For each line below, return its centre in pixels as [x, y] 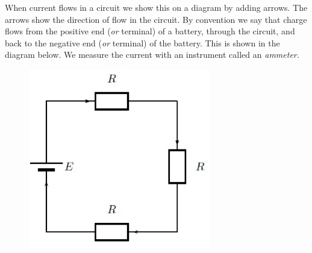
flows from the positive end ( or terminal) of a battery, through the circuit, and [150, 31]
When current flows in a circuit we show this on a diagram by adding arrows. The [156, 7]
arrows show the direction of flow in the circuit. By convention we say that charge [156, 19]
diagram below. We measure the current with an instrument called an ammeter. [152, 55]
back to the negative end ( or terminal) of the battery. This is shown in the [142, 42]
